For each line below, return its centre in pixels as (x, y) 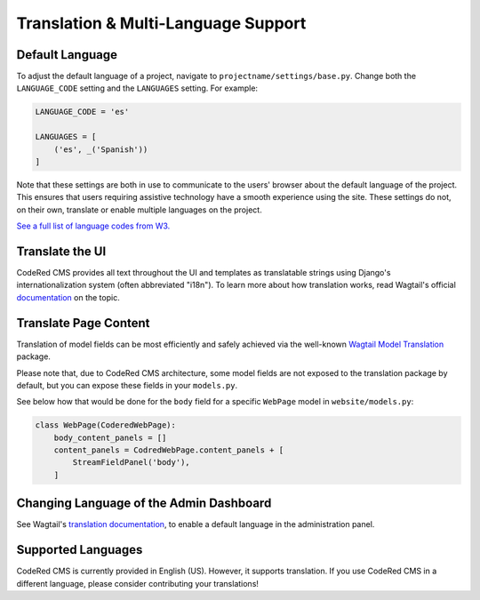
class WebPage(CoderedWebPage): (106, 425)
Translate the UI (61, 251)
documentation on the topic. (68, 297)
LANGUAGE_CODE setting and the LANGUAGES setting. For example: (137, 88)
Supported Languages (80, 550)
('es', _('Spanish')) (101, 149)
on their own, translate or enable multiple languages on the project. (139, 210)
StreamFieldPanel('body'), (131, 463)
